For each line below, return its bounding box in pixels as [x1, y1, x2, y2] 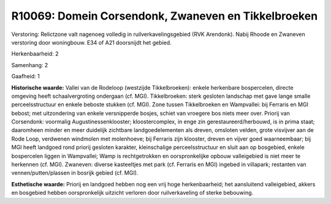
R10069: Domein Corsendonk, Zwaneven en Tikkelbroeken [11, 9, 318, 23]
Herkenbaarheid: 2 [11, 50, 59, 57]
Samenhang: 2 [11, 61, 48, 68]
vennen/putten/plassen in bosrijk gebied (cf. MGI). [11, 169, 139, 177]
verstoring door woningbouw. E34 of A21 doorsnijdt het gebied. [11, 38, 172, 46]
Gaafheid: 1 [11, 73, 40, 80]
